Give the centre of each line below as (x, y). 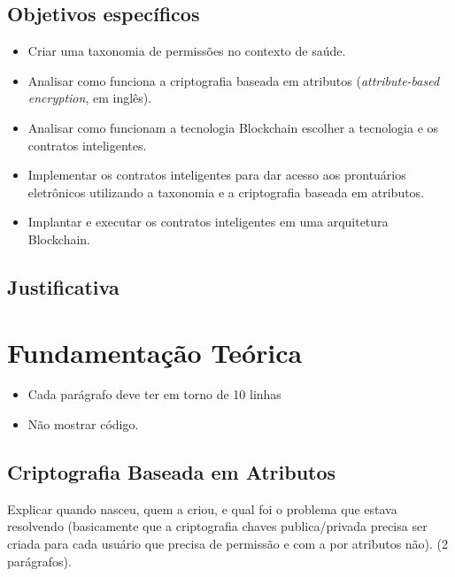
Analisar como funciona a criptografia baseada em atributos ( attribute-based (234, 80)
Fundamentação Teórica (155, 352)
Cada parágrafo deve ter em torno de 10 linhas (154, 394)
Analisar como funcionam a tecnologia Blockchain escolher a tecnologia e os (233, 127)
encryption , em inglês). (90, 98)
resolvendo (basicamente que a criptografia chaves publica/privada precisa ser (217, 526)
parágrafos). (39, 561)
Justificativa (63, 286)
